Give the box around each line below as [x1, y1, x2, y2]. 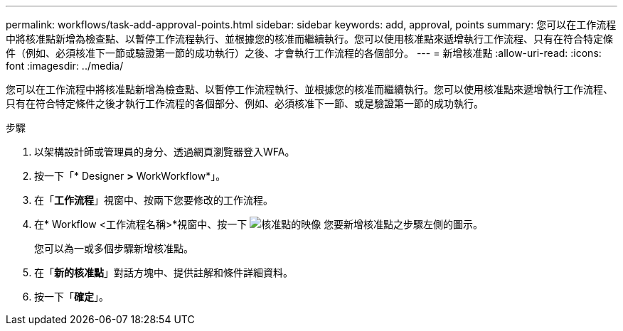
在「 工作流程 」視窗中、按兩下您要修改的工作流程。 [34, 194, 273, 206]
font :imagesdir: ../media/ [6, 60, 124, 72]
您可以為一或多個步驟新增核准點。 [34, 242, 193, 254]
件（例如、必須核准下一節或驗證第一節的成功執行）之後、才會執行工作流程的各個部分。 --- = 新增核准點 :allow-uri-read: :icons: [6, 47, 602, 59]
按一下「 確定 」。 [34, 291, 109, 303]
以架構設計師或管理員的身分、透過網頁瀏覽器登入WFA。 [34, 146, 295, 158]
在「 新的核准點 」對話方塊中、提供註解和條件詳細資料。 [34, 266, 293, 278]
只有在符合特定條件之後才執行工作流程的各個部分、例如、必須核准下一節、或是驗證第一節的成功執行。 [6, 97, 484, 109]
